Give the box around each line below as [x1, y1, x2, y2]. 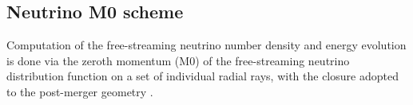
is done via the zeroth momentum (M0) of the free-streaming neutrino [6, 52, 350, 68]
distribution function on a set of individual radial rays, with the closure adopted [6, 68, 399, 84]
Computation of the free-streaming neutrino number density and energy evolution [6, 37, 407, 53]
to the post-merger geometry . [6, 83, 153, 99]
